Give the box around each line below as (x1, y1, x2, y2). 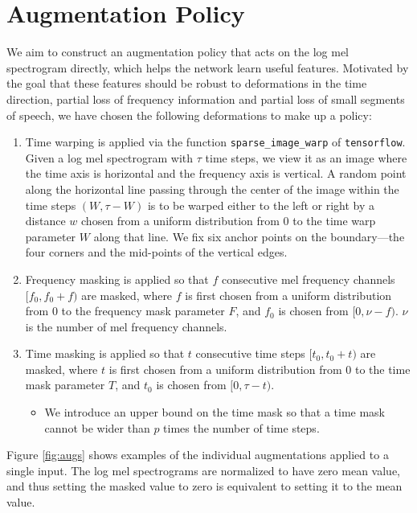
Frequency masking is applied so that (25, 270, 209, 287)
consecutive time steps (195, 345, 305, 362)
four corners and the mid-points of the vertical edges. (25, 244, 288, 261)
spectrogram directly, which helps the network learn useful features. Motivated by (6, 59, 409, 76)
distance (25, 212, 66, 229)
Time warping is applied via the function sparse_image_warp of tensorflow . (25, 133, 406, 150)
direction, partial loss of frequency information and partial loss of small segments (6, 90, 405, 107)
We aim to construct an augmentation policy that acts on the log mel (6, 43, 350, 60)
